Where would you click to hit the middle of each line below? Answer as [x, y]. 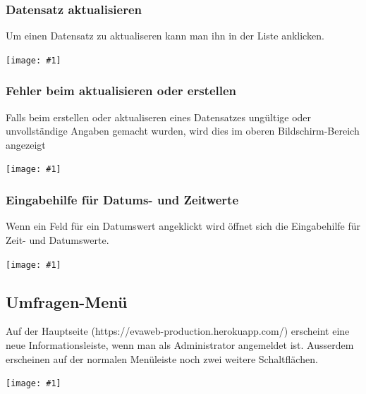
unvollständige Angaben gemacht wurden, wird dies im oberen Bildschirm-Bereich [183, 131]
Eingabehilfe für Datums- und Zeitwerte [122, 200]
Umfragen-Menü [67, 301]
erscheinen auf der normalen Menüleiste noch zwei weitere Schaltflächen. [162, 358]
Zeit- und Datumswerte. [57, 239]
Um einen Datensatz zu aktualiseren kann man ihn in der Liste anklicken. [165, 36]
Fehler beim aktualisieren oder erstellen [121, 91]
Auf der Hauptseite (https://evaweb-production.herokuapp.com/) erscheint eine [178, 331]
